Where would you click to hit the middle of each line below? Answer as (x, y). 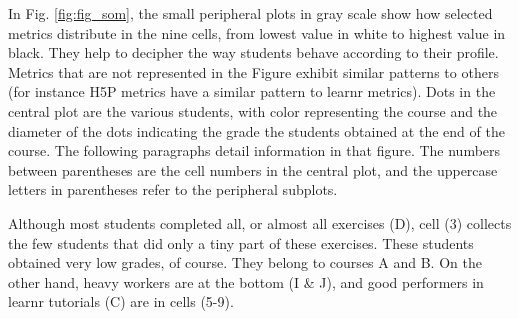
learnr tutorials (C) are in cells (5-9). (121, 301)
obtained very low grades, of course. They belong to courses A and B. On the (245, 262)
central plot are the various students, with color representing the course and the (253, 110)
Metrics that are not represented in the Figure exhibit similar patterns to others (253, 71)
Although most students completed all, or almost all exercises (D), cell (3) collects (260, 222)
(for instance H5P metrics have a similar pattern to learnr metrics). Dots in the (252, 91)
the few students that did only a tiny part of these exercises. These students (241, 242)
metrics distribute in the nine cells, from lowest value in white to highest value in (257, 32)
